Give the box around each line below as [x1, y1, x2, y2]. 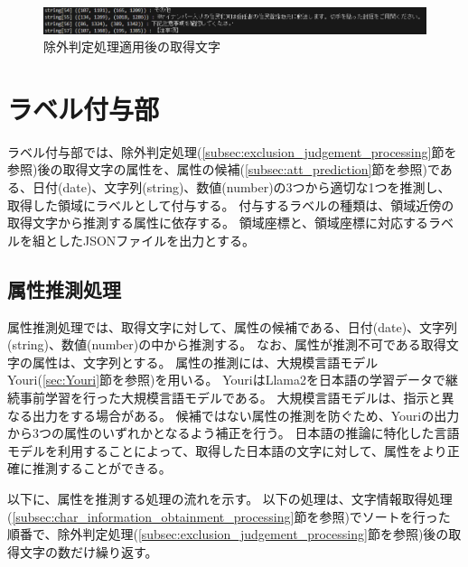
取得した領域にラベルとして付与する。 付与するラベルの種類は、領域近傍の [7, 195, 454, 214]
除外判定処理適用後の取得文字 [43, 37, 220, 56]
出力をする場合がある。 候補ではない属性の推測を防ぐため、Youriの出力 [32, 405, 460, 424]
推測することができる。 [32, 459, 172, 478]
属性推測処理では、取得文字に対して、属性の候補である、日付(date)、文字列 [7, 317, 458, 336]
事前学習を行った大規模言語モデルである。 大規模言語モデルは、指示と [19, 387, 442, 406]
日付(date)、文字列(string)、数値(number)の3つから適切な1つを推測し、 [32, 178, 451, 196]
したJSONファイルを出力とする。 [57, 230, 255, 249]
